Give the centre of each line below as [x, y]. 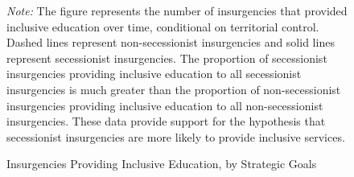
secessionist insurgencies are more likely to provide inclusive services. [176, 136]
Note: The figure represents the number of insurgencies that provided [177, 10]
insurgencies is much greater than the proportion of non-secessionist [174, 89]
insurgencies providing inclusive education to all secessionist [154, 74]
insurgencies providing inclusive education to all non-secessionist [165, 105]
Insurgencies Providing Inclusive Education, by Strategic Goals [162, 164]
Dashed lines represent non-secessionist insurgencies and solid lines [171, 42]
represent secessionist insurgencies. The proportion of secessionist [167, 58]
